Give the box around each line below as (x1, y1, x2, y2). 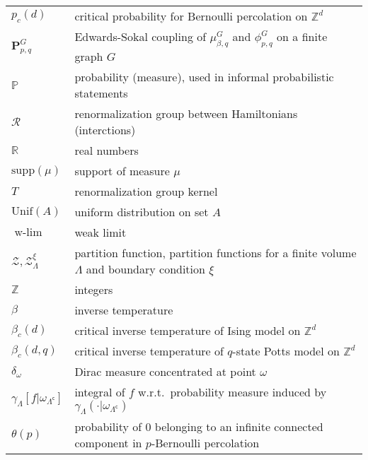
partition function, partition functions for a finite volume (74, 244, 357, 261)
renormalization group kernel (74, 183, 218, 200)
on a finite (277, 28, 328, 45)
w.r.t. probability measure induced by (138, 384, 327, 401)
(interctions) (74, 122, 136, 138)
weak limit (74, 224, 127, 241)
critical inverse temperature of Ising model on (74, 322, 301, 339)
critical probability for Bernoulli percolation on (74, 8, 308, 24)
